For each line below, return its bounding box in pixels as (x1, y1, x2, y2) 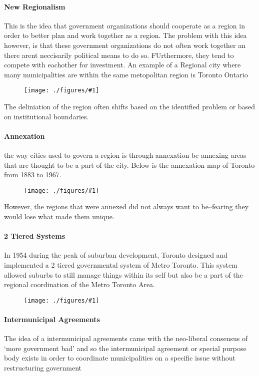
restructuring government (4, 363, 82, 373)
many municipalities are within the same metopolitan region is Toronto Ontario (4, 69, 248, 79)
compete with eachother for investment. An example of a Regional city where (4, 59, 241, 70)
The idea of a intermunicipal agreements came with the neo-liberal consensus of (4, 333, 248, 344)
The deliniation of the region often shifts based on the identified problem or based (4, 101, 255, 112)
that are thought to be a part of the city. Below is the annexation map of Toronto (4, 159, 255, 170)
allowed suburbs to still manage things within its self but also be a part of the (4, 269, 243, 280)
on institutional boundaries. (4, 111, 89, 121)
